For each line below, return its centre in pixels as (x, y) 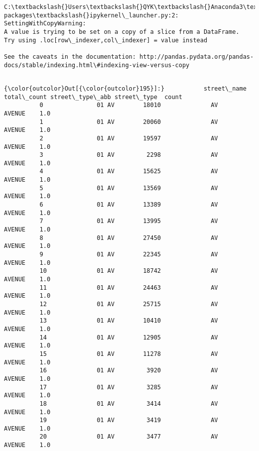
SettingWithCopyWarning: (45, 24)
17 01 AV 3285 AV (129, 387)
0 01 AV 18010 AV (129, 105)
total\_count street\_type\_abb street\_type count (93, 97)
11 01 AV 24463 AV (129, 287)
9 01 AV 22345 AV (129, 255)
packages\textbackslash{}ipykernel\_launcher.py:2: (91, 15)
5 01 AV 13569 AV (129, 188)
